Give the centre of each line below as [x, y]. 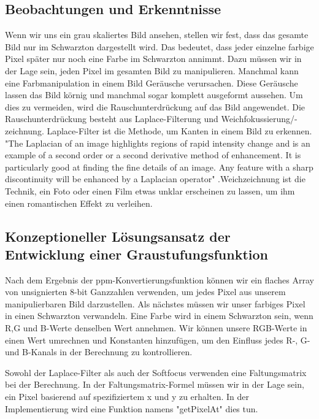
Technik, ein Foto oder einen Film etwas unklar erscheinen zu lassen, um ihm [150, 190]
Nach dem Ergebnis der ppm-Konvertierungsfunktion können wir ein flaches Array [159, 279]
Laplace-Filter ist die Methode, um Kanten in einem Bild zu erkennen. [179, 130]
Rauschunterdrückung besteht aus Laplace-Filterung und [112, 119]
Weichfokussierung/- [259, 119]
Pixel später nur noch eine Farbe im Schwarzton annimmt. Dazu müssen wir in [153, 59]
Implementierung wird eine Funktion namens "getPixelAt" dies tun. [132, 408]
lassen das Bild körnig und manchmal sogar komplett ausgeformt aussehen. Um [154, 95]
